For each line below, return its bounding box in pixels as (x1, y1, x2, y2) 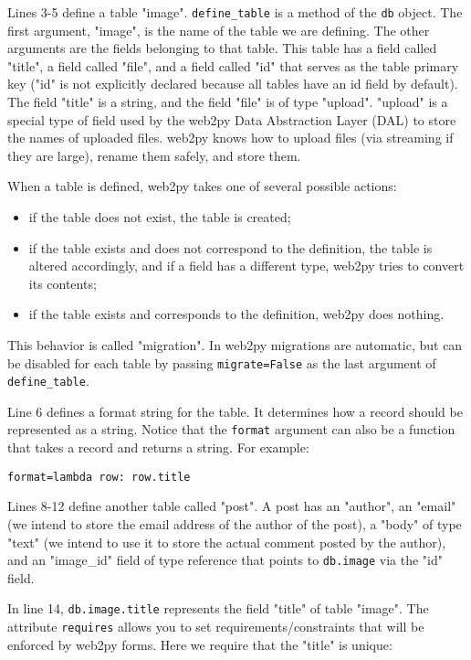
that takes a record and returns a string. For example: (7, 438, 309, 457)
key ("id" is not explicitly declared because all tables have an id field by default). (7, 74, 458, 93)
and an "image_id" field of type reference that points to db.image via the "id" (7, 550, 444, 570)
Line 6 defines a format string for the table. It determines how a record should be (7, 401, 463, 420)
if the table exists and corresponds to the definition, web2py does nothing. (28, 304, 445, 324)
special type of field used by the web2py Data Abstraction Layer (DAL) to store (7, 110, 456, 129)
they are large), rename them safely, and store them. (7, 145, 301, 165)
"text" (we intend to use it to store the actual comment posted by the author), (7, 532, 446, 551)
